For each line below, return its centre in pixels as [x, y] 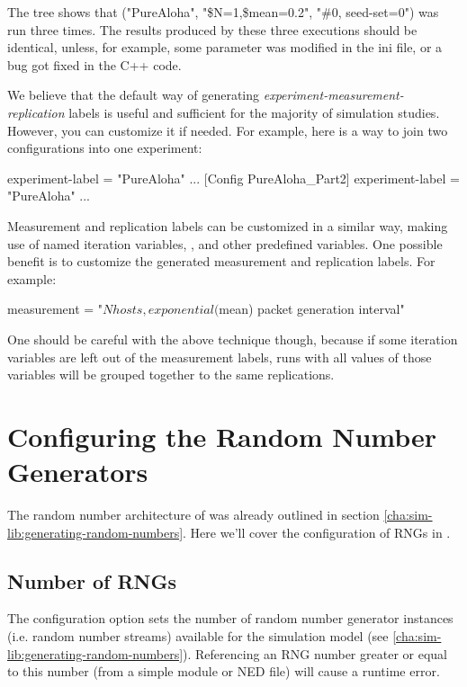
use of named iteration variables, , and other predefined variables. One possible [225, 243]
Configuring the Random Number [222, 436]
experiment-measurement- [333, 95]
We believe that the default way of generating [134, 95]
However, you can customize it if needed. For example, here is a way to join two [228, 130]
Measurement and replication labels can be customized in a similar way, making [228, 225]
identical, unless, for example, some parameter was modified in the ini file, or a [225, 47]
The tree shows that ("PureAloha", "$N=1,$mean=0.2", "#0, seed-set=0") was [223, 12]
